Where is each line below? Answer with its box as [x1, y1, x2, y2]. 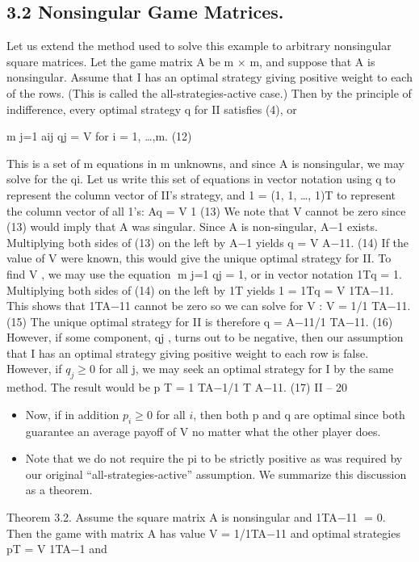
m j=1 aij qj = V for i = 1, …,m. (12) [6, 128, 192, 145]
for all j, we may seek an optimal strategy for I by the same [98, 360, 394, 377]
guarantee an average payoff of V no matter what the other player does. [25, 422, 381, 439]
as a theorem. [25, 481, 93, 498]
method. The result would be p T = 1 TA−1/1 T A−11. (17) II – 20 [6, 379, 348, 396]
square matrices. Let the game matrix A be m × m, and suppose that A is [6, 52, 375, 69]
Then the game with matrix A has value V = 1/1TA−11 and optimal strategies [6, 524, 400, 541]
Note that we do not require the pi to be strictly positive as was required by [25, 450, 403, 467]
